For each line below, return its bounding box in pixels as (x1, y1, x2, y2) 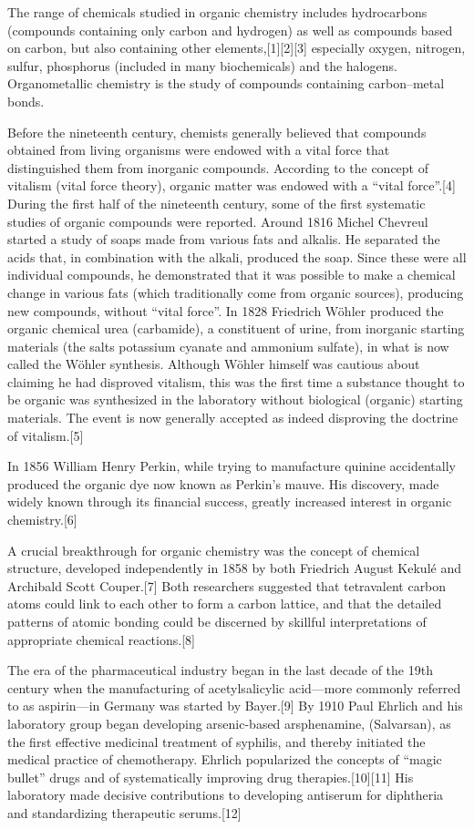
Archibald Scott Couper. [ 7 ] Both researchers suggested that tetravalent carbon (7, 576, 447, 595)
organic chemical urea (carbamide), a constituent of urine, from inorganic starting (7, 319, 465, 338)
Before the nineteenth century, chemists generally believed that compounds (7, 122, 427, 141)
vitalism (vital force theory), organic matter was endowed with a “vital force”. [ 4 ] (7, 176, 456, 195)
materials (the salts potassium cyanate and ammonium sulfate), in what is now (7, 336, 449, 355)
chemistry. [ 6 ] (7, 510, 77, 529)
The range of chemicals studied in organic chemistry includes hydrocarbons (7, 3, 428, 21)
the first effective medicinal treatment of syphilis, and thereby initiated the (7, 732, 426, 751)
